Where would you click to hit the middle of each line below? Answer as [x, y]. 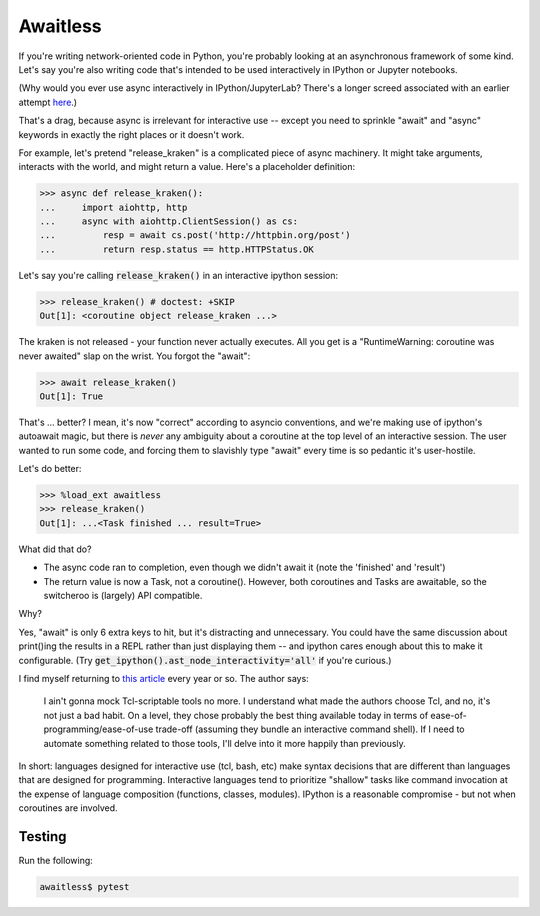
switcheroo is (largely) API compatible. [123, 596]
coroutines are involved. [68, 808]
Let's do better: [50, 469]
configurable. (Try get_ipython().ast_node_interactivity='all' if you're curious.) [205, 660]
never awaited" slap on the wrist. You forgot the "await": [134, 356]
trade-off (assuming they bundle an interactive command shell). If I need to [310, 729]
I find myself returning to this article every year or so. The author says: [163, 678]
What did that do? [55, 549]
